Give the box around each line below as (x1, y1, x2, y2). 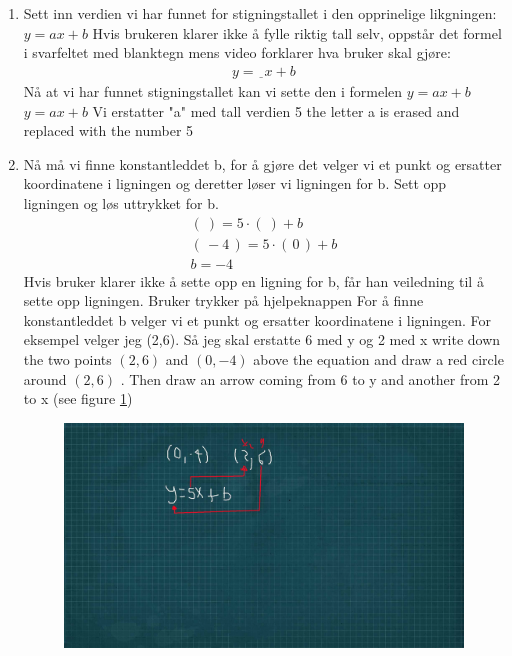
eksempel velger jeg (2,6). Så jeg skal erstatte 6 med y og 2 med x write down (23, 329, 501, 350)
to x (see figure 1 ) (23, 388, 133, 409)
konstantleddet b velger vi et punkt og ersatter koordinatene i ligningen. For (23, 309, 492, 330)
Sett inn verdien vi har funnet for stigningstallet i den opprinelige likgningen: (23, 3, 497, 23)
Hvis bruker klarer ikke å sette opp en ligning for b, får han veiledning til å (23, 270, 484, 291)
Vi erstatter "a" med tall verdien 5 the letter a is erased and (92, 100, 460, 121)
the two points (23, 349, 112, 370)
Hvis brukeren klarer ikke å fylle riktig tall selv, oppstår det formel (92, 22, 502, 43)
